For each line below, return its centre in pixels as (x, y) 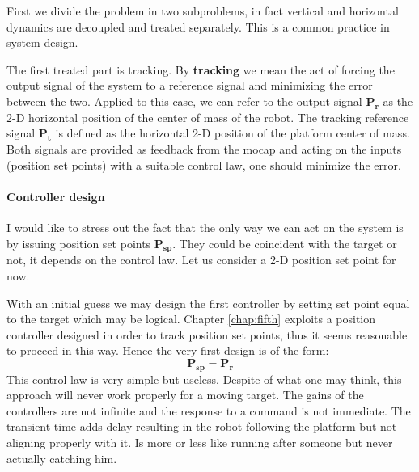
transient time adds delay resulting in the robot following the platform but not (202, 426)
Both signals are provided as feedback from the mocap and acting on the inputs (204, 148)
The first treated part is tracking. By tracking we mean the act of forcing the (201, 69)
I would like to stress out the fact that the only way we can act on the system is (205, 227)
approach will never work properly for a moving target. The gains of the (185, 395)
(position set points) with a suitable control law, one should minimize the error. (204, 164)
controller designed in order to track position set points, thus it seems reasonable (207, 334)
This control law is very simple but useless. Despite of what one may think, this (204, 379)
